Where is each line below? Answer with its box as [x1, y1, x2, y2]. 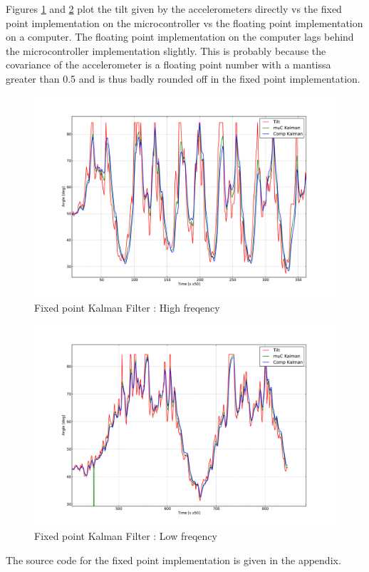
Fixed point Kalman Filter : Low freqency [34, 528, 217, 543]
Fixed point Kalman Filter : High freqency [34, 300, 220, 315]
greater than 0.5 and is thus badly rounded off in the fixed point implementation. [6, 71, 360, 86]
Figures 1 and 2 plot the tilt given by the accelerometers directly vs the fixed [6, 1, 342, 16]
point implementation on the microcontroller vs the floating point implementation [6, 15, 363, 30]
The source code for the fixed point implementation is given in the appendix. [6, 552, 341, 567]
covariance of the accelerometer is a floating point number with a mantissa [6, 57, 331, 72]
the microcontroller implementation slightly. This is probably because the [6, 43, 326, 58]
